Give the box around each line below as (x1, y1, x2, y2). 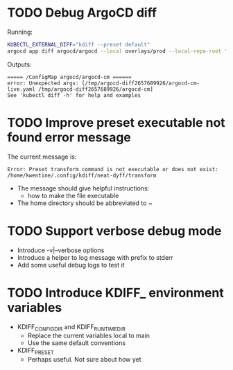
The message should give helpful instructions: (17, 184, 150, 192)
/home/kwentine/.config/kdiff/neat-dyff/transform (7, 172, 157, 179)
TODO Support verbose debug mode (7, 223, 222, 238)
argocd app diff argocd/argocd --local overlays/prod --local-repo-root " (7, 47, 228, 55)
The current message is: (7, 152, 77, 161)
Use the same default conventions (27, 339, 126, 347)
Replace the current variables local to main (27, 331, 150, 340)
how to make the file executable (27, 191, 119, 200)
